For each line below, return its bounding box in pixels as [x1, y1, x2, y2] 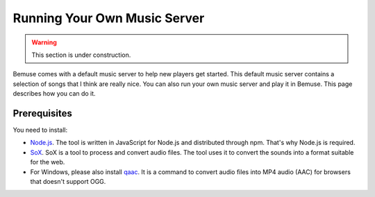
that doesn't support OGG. [30, 177, 106, 185]
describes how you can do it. [12, 89, 97, 98]
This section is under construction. [31, 51, 131, 59]
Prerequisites [12, 108, 72, 119]
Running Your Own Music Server [12, 10, 205, 26]
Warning [31, 38, 57, 46]
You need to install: [12, 126, 68, 135]
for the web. [30, 158, 65, 166]
